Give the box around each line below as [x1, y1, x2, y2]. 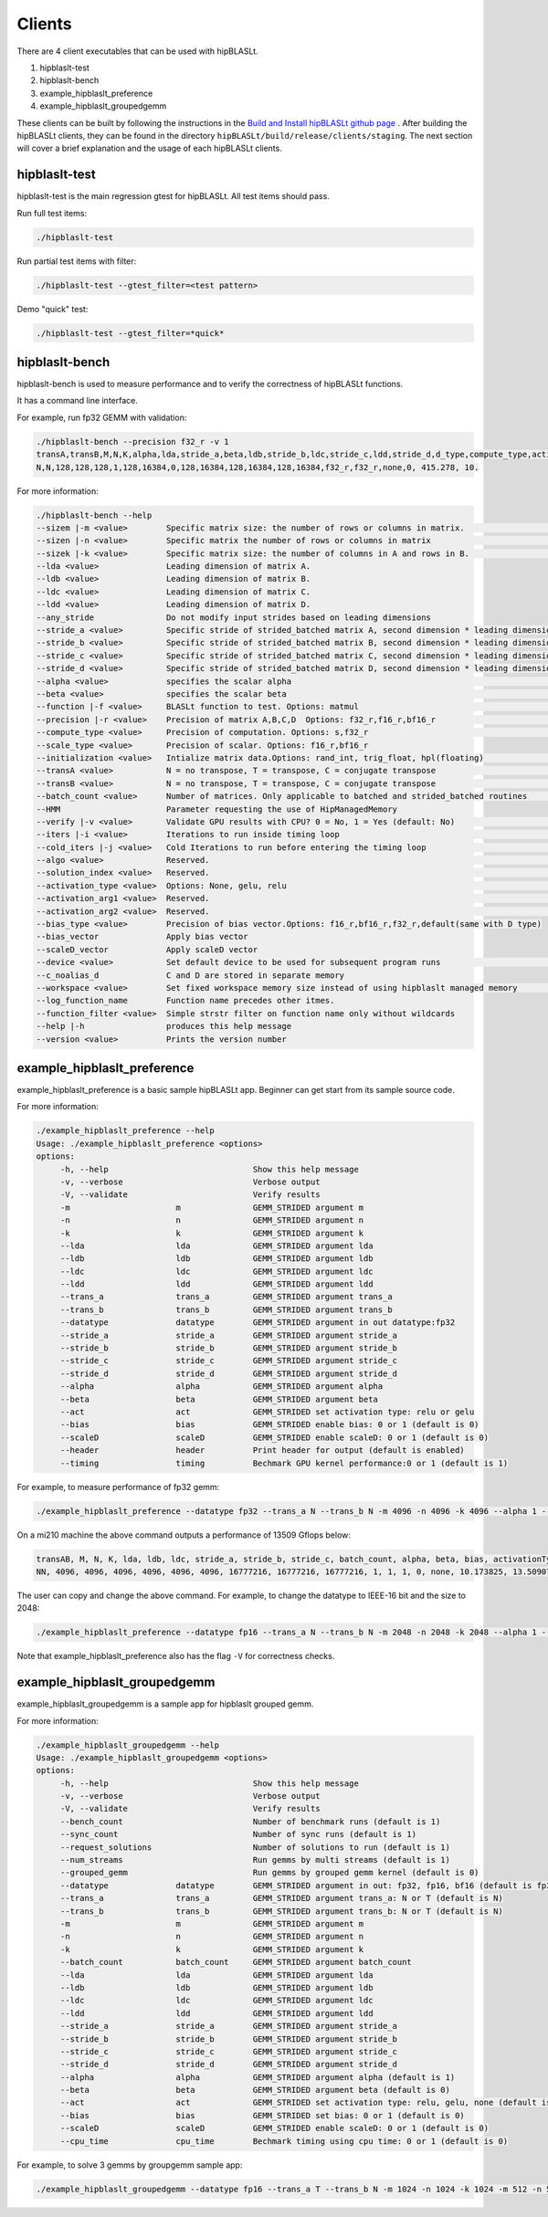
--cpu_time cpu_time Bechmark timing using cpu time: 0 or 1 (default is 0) [59, 2136, 509, 2146]
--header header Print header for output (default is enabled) [59, 1445, 465, 1455]
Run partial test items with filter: [16, 256, 137, 267]
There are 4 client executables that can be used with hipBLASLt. [16, 46, 259, 57]
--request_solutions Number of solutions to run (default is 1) [59, 1842, 451, 1853]
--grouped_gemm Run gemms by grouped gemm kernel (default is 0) [59, 1867, 479, 1878]
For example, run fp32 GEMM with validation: [16, 412, 187, 423]
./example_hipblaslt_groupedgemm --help [36, 1739, 219, 1750]
